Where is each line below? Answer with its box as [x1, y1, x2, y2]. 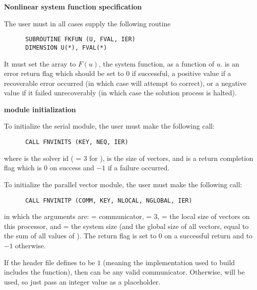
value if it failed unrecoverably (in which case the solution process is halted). [4, 87, 237, 98]
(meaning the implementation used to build [103, 257, 235, 267]
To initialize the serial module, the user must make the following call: [4, 121, 215, 131]
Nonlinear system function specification [4, 1, 142, 11]
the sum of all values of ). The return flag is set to [4, 230, 157, 241]
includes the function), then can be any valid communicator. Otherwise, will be [4, 267, 245, 277]
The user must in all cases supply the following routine [4, 18, 171, 28]
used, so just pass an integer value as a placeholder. [4, 276, 161, 287]
